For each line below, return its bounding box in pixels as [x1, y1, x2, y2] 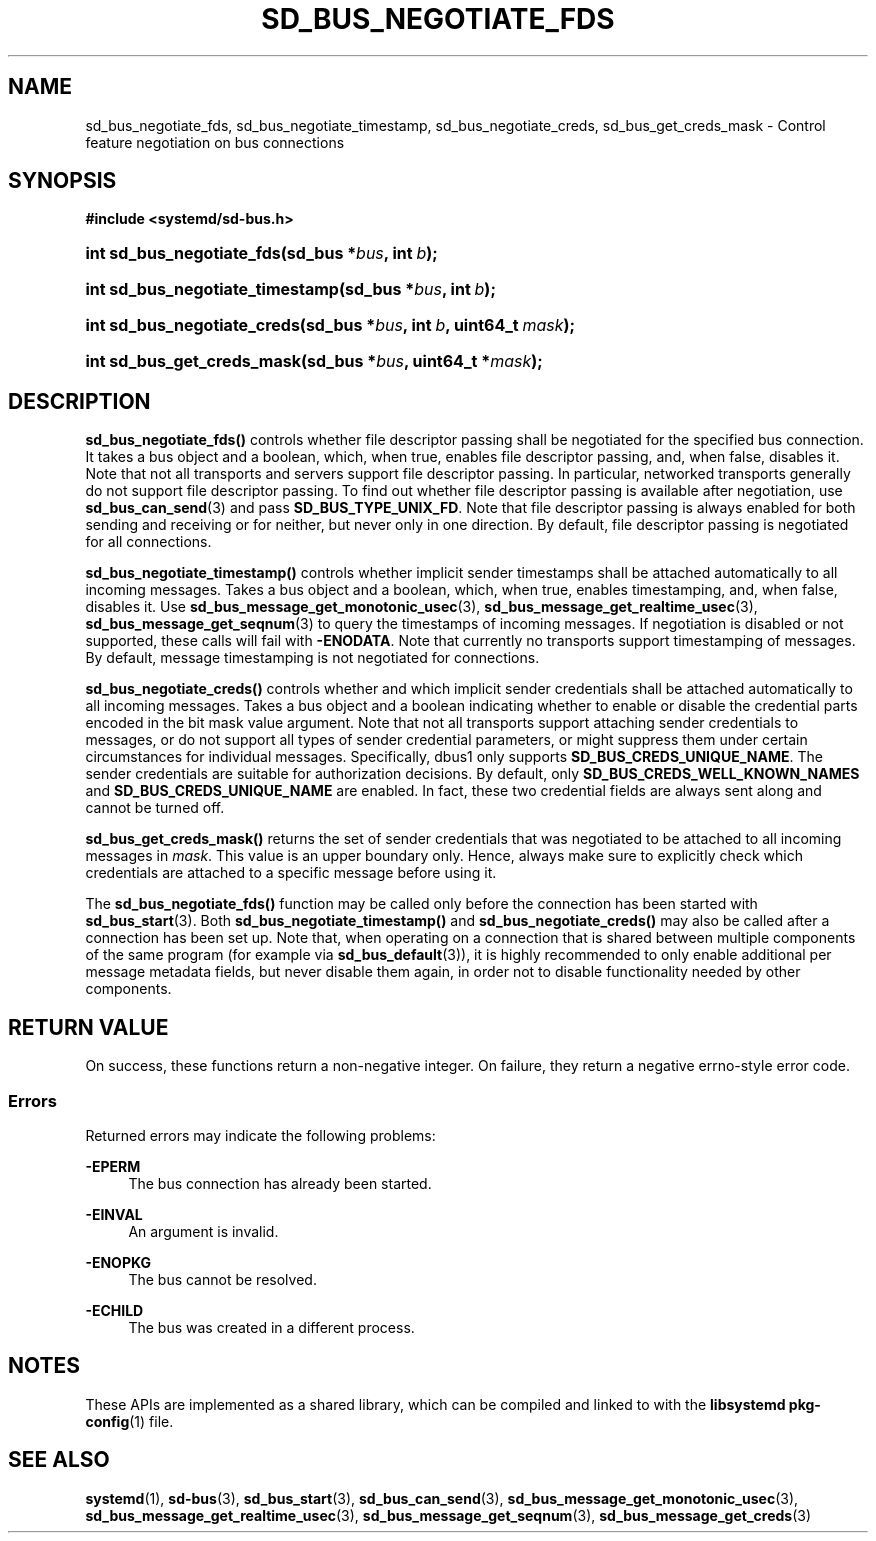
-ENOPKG [85, 1253, 151, 1271]
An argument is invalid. [128, 1222, 279, 1240]
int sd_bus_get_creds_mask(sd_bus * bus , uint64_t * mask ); [85, 351, 543, 372]
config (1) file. [85, 1412, 174, 1430]
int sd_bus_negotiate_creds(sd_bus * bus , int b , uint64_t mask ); [85, 315, 576, 336]
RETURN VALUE [8, 1014, 169, 1040]
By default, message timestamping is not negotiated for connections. [85, 649, 540, 667]
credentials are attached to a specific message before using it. [85, 864, 497, 882]
